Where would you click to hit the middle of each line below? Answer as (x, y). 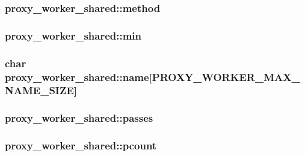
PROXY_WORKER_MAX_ (226, 76)
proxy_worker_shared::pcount (81, 145)
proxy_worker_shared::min (73, 35)
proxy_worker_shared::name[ (79, 76)
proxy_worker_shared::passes (79, 118)
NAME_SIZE (39, 90)
